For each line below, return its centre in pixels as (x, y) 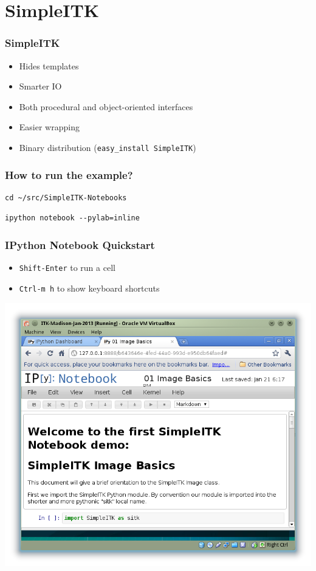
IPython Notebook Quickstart (80, 244)
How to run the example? (69, 174)
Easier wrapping (49, 127)
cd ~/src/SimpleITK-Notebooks (66, 198)
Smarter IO (40, 86)
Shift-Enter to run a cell (67, 268)
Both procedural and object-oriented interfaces (106, 106)
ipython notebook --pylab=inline (72, 218)
